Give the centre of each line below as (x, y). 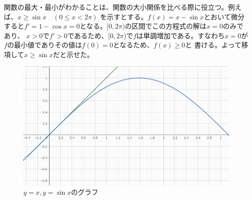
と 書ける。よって (213, 45)
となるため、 (133, 45)
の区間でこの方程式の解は (166, 26)
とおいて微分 (224, 16)
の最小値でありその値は (44, 45)
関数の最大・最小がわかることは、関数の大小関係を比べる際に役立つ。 (116, 7)
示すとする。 (127, 16)
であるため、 (88, 35)
